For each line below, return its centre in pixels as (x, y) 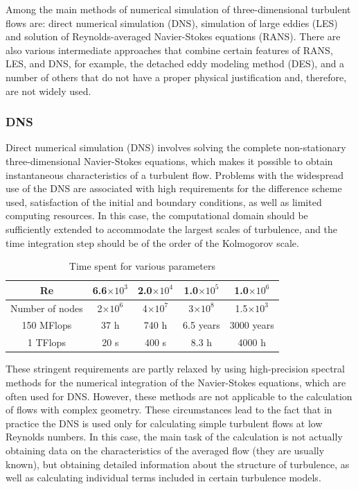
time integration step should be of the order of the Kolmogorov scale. (152, 242)
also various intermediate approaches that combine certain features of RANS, (169, 50)
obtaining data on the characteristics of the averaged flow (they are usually (165, 450)
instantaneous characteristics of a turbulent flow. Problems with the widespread (175, 174)
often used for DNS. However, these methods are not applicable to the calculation (179, 396)
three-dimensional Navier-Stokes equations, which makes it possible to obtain (169, 161)
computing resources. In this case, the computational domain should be (157, 215)
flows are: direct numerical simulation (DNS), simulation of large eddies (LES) (172, 23)
